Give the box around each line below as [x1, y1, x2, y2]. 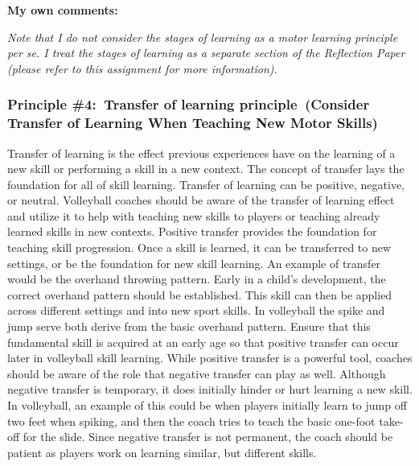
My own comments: [7, 2, 118, 18]
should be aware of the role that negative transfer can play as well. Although [7, 365, 386, 381]
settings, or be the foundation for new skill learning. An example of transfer [7, 254, 381, 271]
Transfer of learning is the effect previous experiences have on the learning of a [7, 144, 396, 161]
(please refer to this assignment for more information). [7, 60, 277, 76]
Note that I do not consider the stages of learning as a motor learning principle [7, 28, 398, 45]
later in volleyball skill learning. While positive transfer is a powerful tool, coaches [7, 349, 413, 366]
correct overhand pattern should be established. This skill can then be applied [7, 286, 392, 303]
